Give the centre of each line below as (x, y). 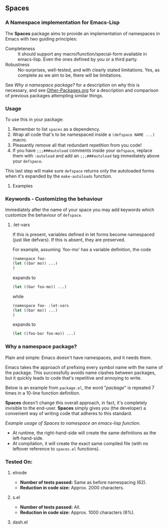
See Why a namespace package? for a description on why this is (72, 85)
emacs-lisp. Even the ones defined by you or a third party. (78, 59)
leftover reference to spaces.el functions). (56, 449)
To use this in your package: (34, 119)
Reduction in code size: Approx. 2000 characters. (72, 487)
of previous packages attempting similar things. (54, 95)
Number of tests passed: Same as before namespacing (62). (83, 482)
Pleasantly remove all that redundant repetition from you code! (77, 145)
